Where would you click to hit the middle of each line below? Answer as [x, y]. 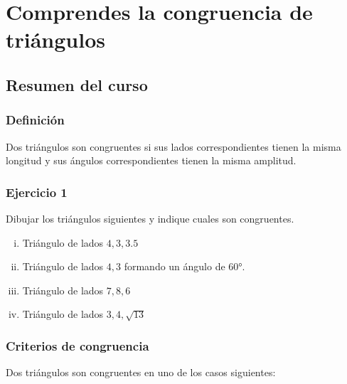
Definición [35, 120]
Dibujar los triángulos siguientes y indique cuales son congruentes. [150, 218]
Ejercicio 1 [37, 192]
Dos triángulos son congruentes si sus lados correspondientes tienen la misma [173, 146]
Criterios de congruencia [78, 345]
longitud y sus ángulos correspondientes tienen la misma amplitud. [151, 160]
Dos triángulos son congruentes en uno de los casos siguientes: [141, 372]
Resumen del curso [77, 84]
